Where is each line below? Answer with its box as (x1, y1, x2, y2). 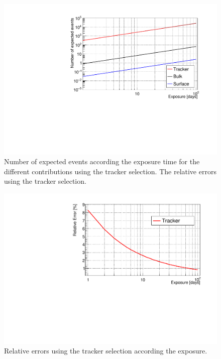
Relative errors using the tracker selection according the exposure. (4, 345, 207, 356)
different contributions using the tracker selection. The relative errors (4, 166, 216, 176)
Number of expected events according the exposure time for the (4, 156, 200, 167)
